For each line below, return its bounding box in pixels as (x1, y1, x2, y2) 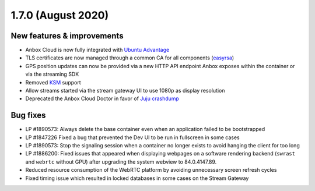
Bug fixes (10, 111, 46, 121)
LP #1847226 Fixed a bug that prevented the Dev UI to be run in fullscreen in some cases (25, 134, 240, 141)
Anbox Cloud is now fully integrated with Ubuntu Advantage (25, 47, 170, 54)
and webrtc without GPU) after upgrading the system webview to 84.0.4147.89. (25, 158, 217, 165)
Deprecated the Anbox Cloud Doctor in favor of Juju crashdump (25, 95, 179, 102)
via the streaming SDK (25, 70, 79, 78)
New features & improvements (10, 31, 124, 41)
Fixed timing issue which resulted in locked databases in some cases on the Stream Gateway (25, 175, 249, 182)
